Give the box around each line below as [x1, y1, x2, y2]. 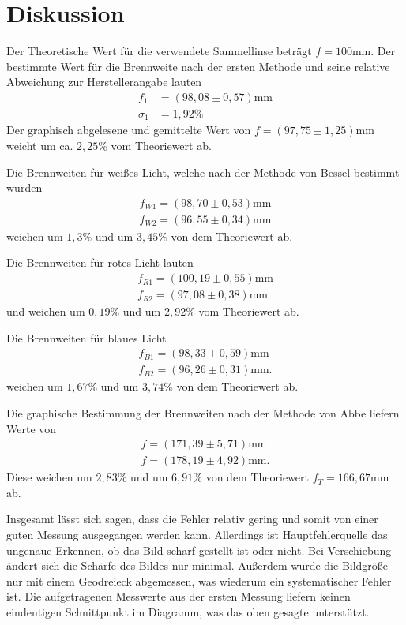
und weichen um [6, 303, 85, 320]
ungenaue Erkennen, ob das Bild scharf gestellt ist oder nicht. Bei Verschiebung [6, 541, 392, 558]
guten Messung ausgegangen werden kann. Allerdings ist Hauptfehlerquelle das [6, 526, 388, 542]
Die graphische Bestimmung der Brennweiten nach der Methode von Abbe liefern [6, 404, 400, 421]
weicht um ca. [6, 137, 73, 154]
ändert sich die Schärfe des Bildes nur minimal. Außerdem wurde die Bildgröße [6, 557, 389, 574]
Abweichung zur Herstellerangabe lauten [6, 73, 202, 90]
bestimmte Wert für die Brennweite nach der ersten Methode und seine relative [6, 58, 390, 74]
